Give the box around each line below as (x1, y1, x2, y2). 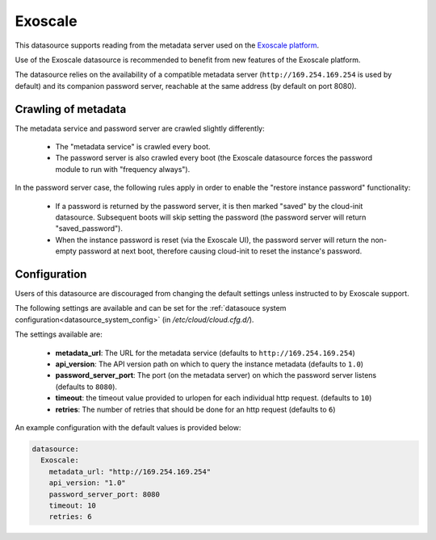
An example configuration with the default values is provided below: (15, 422, 241, 432)
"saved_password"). (55, 224, 123, 233)
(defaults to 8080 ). (55, 382, 117, 391)
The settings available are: (15, 329, 103, 339)
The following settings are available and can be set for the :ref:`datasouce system (15, 303, 287, 313)
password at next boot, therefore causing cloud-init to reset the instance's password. (78, 246, 363, 256)
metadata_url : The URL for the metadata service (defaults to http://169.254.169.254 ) (55, 348, 355, 358)
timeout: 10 (48, 500, 97, 510)
